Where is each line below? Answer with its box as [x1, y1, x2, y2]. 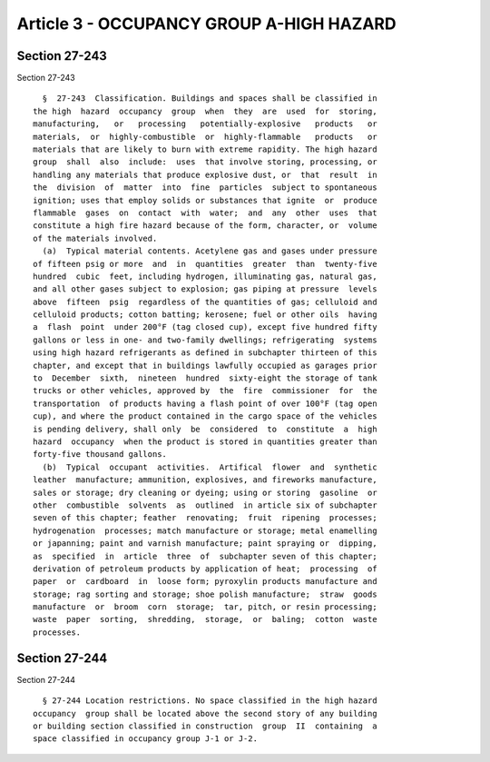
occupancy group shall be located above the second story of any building [33, 708, 377, 718]
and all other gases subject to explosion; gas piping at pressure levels [33, 284, 377, 294]
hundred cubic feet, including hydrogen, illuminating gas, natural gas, [33, 271, 377, 282]
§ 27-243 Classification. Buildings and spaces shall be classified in [42, 94, 377, 104]
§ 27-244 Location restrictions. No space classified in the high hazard [42, 696, 377, 706]
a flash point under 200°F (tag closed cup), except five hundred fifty [33, 322, 377, 332]
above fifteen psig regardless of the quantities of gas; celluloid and [33, 296, 377, 307]
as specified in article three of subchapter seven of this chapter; [33, 550, 377, 561]
